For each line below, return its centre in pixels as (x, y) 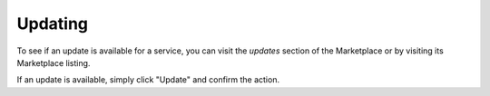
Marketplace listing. (54, 62)
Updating (53, 24)
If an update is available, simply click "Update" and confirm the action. (148, 80)
